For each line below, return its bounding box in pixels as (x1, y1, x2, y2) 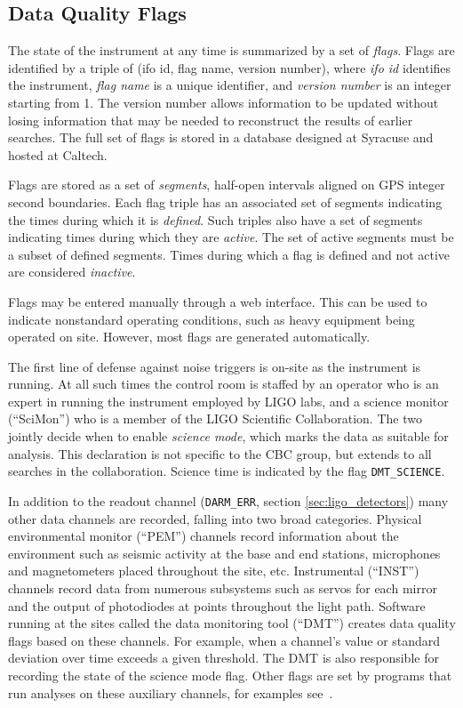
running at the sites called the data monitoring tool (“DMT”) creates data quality (8, 614, 456, 632)
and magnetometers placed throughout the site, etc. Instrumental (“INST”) (8, 561, 419, 580)
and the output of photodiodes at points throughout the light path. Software (8, 596, 426, 615)
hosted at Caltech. (8, 145, 108, 164)
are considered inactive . (8, 262, 136, 281)
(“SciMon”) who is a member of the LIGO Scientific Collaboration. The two (8, 409, 422, 428)
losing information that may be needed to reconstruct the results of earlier (8, 110, 413, 129)
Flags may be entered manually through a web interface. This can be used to (8, 292, 427, 310)
